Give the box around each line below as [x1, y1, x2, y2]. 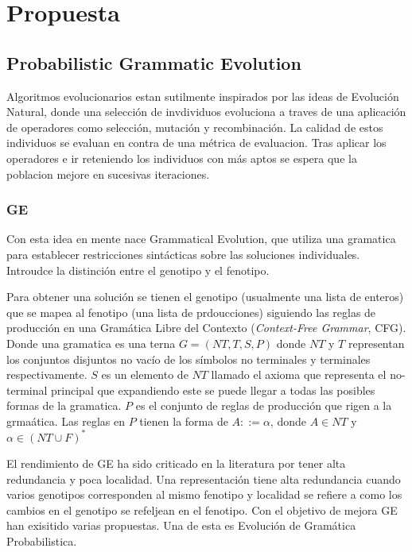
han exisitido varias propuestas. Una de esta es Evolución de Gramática [6, 517, 356, 534]
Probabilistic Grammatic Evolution [6, 50, 301, 75]
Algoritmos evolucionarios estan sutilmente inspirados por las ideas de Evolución [6, 87, 399, 104]
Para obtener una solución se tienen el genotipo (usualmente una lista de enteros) [6, 288, 404, 305]
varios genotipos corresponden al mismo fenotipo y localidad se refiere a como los [6, 486, 402, 503]
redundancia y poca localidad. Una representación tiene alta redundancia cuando [6, 470, 401, 487]
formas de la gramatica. [6, 397, 122, 414]
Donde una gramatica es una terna [6, 334, 176, 351]
